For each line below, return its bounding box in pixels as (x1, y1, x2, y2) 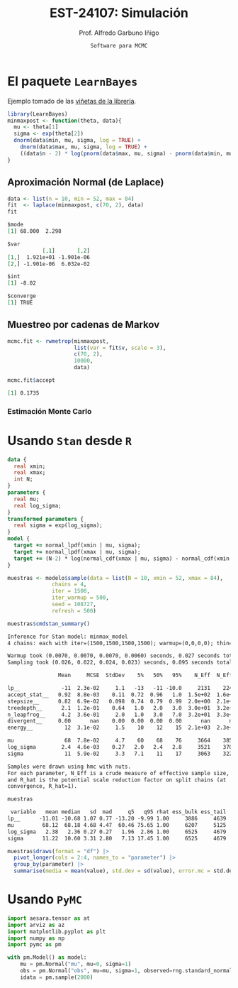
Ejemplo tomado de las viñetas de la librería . (7, 97, 137, 105)
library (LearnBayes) (7, 110, 69, 118)
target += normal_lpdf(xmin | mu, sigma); (13, 542, 141, 549)
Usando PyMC (7, 891, 83, 908)
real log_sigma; (13, 502, 62, 509)
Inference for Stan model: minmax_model (7, 633, 129, 640)
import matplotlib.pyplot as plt (7, 928, 106, 935)
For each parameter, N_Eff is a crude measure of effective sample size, (7, 769, 230, 776)
